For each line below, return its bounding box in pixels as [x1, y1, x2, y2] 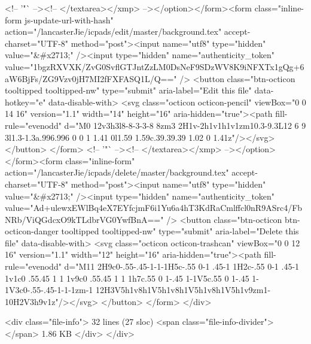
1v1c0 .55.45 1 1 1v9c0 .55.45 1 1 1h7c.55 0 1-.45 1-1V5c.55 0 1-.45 [5, 271, 249, 284]
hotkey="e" [5, 95, 46, 108]
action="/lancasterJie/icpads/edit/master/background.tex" [5, 25, 222, 38]
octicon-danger [5, 225, 59, 237]
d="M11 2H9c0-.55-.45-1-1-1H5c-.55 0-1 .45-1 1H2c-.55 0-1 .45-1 [64, 260, 300, 273]
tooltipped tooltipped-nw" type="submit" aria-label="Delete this [61, 225, 299, 237]
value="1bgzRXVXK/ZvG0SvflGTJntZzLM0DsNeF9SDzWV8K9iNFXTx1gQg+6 [5, 60, 304, 73]
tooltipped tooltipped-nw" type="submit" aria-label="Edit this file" [5, 84, 252, 96]
